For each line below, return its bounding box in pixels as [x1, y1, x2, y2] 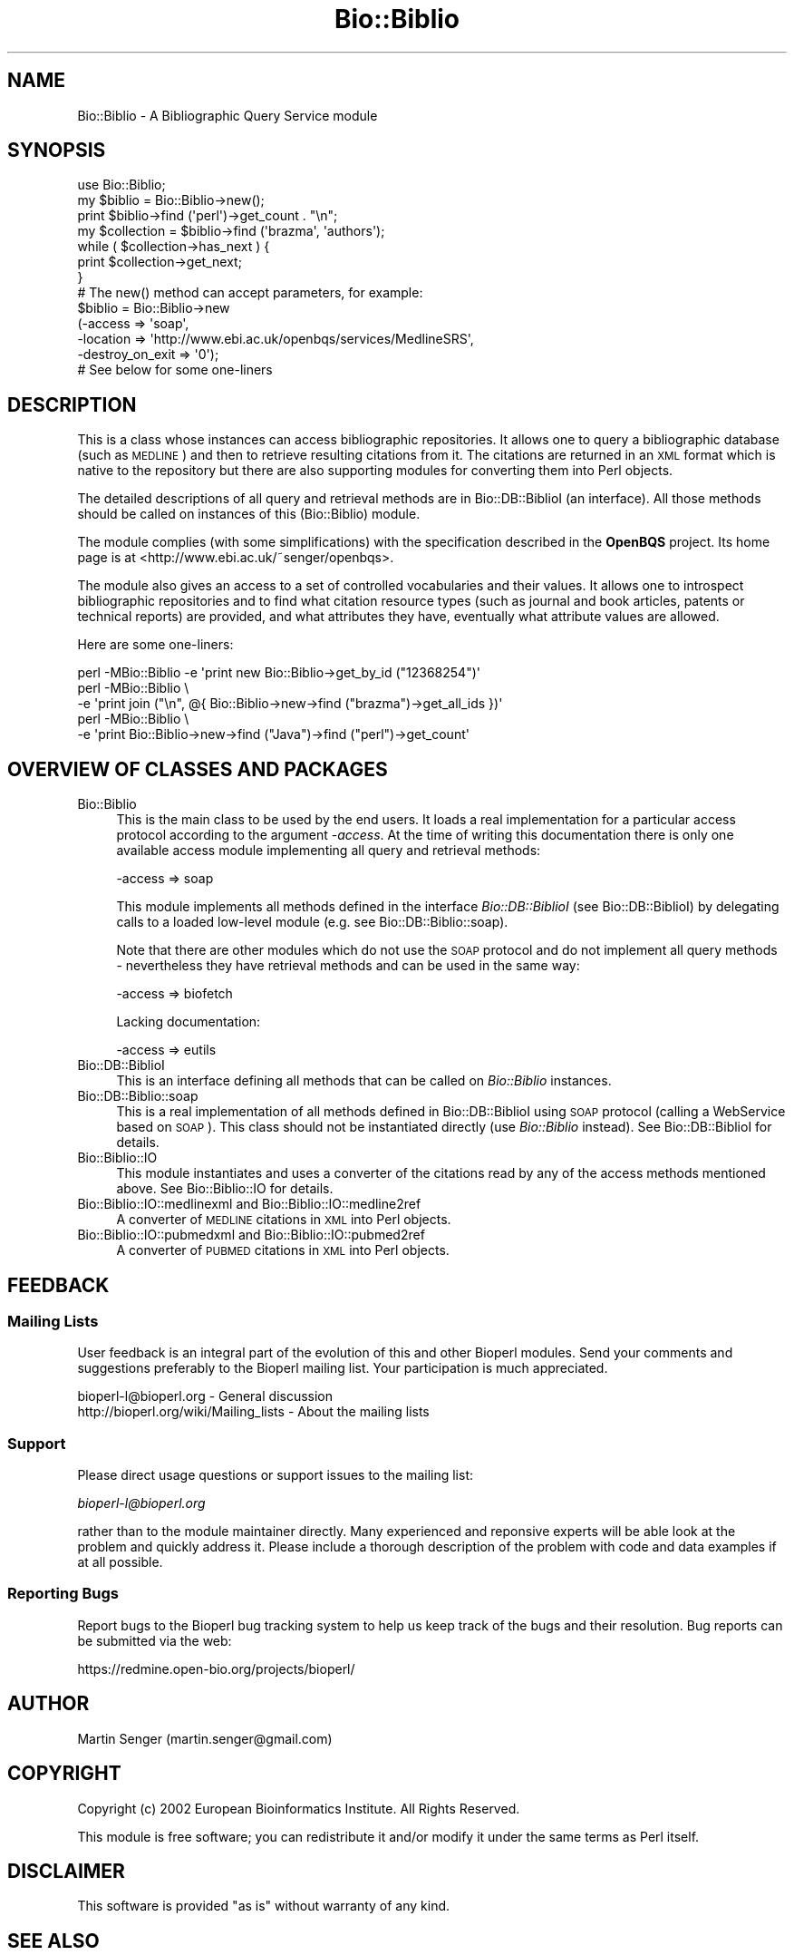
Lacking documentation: [116, 1014, 261, 1030]
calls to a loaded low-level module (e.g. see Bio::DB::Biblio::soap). [116, 914, 508, 930]
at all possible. [77, 1554, 163, 1571]
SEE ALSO [7, 1929, 100, 1952]
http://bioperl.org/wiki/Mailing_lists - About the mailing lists [77, 1404, 430, 1420]
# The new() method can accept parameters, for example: [77, 285, 423, 301]
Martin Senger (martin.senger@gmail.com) [77, 1730, 333, 1746]
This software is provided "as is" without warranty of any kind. [77, 1898, 450, 1914]
